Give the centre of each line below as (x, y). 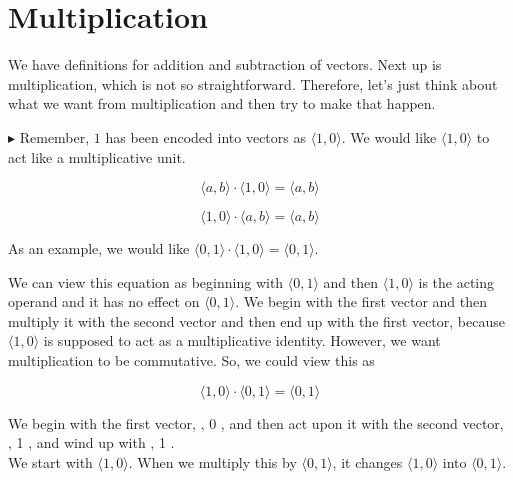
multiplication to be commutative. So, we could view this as (191, 360)
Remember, (54, 136)
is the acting (456, 281)
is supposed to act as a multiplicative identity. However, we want (242, 340)
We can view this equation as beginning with (146, 281)
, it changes (367, 461)
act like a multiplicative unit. (97, 156)
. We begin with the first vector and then (361, 301)
